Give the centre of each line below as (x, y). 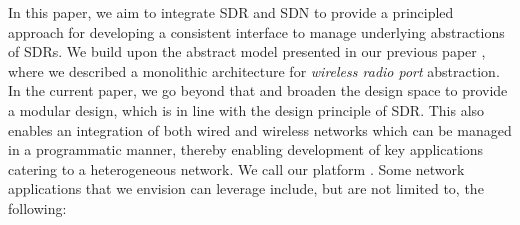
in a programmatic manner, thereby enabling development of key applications (246, 149)
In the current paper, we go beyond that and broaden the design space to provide (258, 90)
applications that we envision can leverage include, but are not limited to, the (246, 188)
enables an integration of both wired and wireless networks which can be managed (260, 129)
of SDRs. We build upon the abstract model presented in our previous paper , (247, 51)
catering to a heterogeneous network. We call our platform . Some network (236, 168)
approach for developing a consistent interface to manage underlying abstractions (256, 31)
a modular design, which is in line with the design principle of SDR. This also (246, 109)
